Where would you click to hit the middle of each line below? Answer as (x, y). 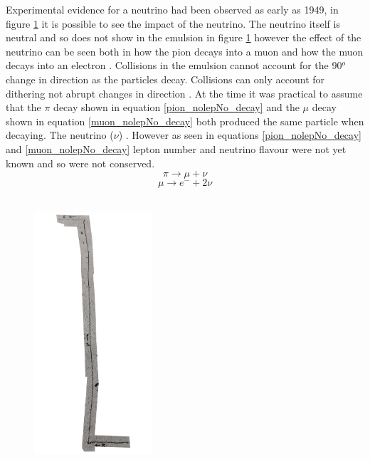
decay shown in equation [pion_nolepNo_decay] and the (176, 107)
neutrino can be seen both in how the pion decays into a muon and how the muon (185, 51)
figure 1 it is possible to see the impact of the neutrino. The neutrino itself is (173, 23)
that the (23, 107)
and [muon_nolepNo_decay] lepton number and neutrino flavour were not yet (176, 148)
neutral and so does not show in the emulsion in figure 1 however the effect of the (184, 37)
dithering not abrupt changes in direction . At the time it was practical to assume (184, 93)
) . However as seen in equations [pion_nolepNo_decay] (240, 135)
